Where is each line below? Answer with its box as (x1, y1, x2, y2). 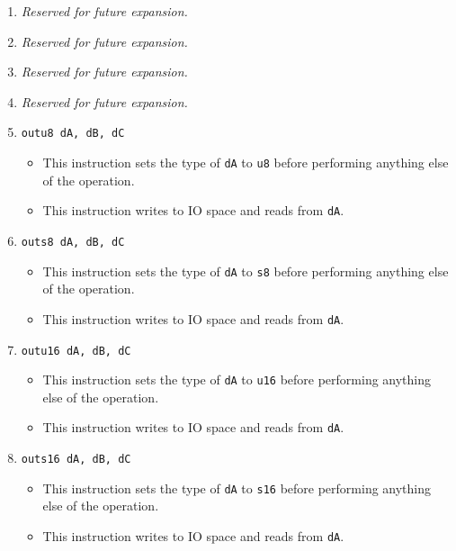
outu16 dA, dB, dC (21, 344, 131, 357)
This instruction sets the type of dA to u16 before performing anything (42, 370, 432, 389)
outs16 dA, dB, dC (21, 453, 131, 466)
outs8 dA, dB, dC (21, 235, 125, 248)
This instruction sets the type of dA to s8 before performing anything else (42, 261, 449, 280)
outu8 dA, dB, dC (21, 127, 125, 140)
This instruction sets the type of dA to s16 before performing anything (42, 478, 432, 497)
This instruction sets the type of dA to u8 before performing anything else (42, 153, 449, 172)
